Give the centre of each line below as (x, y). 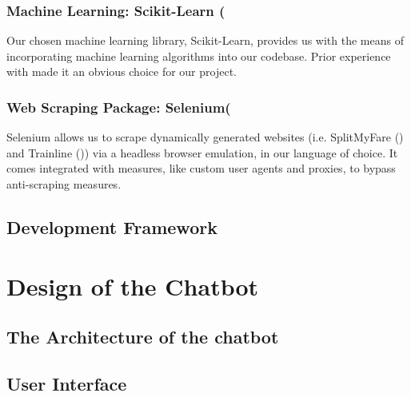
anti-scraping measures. (64, 184)
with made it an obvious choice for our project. (122, 71)
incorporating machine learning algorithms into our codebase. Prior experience (199, 56)
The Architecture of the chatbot (143, 337)
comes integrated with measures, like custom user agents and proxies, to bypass (201, 168)
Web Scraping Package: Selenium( (119, 107)
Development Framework (112, 226)
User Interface (67, 383)
